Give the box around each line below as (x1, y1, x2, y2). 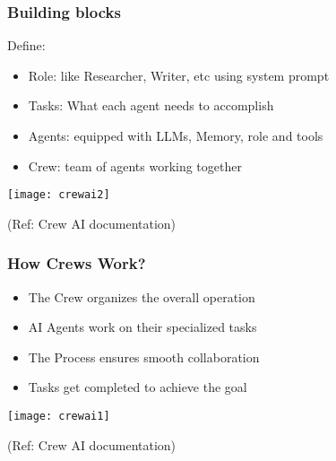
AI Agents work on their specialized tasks (28, 317, 257, 336)
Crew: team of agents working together (28, 156, 242, 175)
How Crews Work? (7, 252, 146, 274)
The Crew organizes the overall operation (28, 287, 255, 306)
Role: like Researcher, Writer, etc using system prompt (28, 65, 330, 84)
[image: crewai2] (7, 188, 110, 202)
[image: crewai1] (7, 410, 110, 423)
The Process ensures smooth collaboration (28, 347, 260, 366)
